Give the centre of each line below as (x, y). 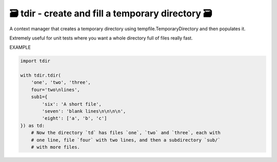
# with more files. (56, 147)
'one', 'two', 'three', (61, 83)
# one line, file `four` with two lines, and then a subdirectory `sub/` (126, 140)
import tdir (35, 61)
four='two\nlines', (56, 89)
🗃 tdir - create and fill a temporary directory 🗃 (111, 13)
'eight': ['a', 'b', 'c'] (74, 118)
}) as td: (33, 125)
